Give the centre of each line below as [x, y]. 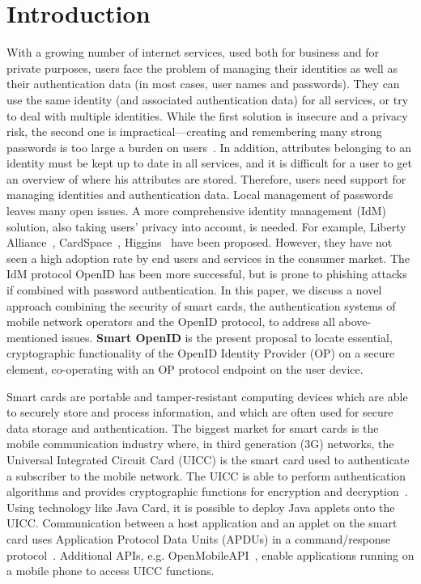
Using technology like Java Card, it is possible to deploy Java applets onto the [201, 507]
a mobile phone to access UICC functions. [111, 571]
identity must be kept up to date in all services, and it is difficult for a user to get [209, 163]
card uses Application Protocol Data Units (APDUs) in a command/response [199, 538]
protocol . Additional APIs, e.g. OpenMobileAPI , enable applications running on [210, 554]
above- [355, 322]
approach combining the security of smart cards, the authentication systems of [201, 305]
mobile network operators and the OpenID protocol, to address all [171, 322]
